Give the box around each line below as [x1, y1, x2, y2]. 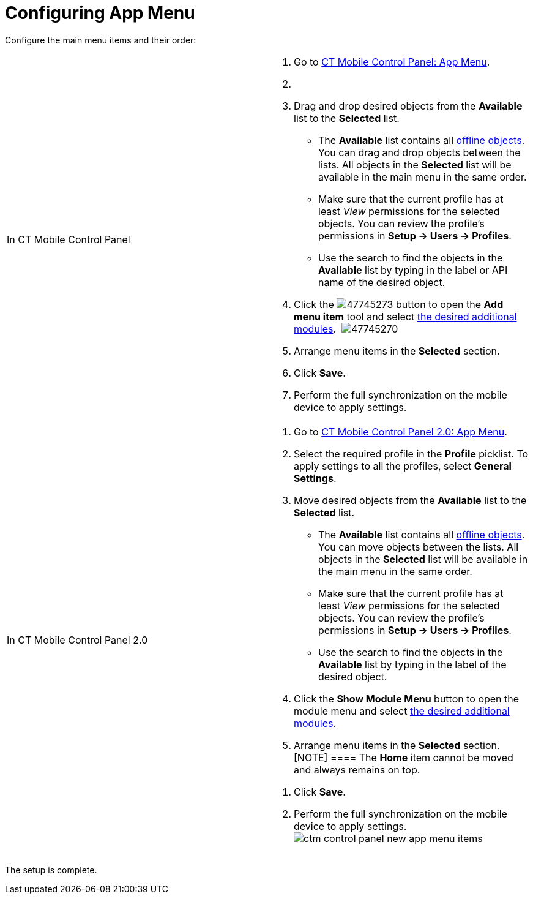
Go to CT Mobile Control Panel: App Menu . [294, 55, 490, 68]
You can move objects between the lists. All [318, 540, 519, 553]
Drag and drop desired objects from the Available [294, 99, 523, 112]
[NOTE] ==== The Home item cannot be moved [294, 751, 513, 764]
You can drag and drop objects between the [318, 146, 521, 159]
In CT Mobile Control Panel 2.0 [7, 633, 148, 646]
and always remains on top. [294, 763, 420, 776]
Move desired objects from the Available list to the [294, 494, 527, 506]
